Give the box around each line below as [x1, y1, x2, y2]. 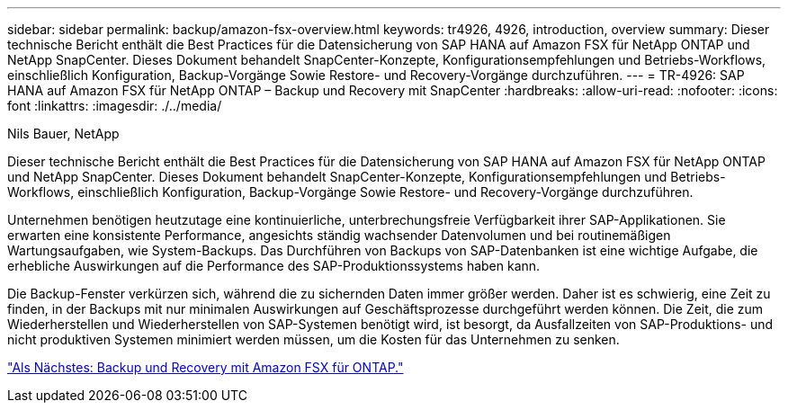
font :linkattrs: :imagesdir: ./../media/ [7, 98, 222, 113]
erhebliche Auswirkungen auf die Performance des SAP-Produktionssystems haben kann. [7, 258, 541, 273]
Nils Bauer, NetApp [7, 126, 120, 141]
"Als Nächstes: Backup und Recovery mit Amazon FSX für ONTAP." [7, 360, 404, 375]
